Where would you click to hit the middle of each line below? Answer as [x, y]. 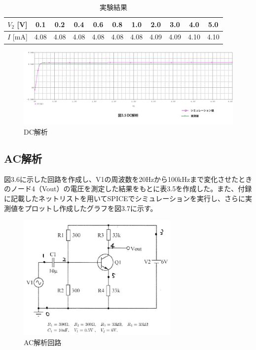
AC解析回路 [43, 342]
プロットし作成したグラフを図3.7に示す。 [91, 208]
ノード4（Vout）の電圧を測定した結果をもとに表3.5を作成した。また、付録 [131, 189]
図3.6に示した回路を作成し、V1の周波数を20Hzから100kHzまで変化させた [121, 179]
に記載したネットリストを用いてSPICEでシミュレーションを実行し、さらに [125, 198]
